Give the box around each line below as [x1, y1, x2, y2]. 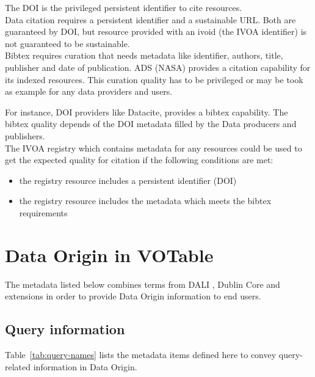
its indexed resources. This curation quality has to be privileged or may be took [5, 73, 303, 86]
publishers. [5, 129, 45, 142]
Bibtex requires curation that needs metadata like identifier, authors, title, [5, 49, 283, 62]
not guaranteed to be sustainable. [5, 37, 130, 49]
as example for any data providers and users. [5, 85, 173, 98]
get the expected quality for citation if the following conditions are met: [5, 153, 273, 166]
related [5, 360, 31, 373]
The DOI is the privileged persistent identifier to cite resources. [5, 1, 242, 13]
